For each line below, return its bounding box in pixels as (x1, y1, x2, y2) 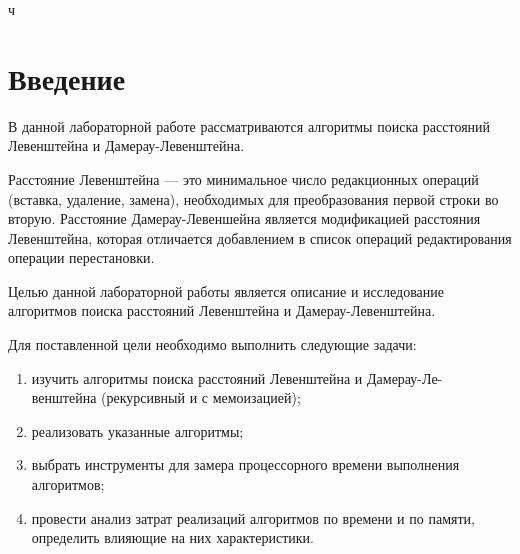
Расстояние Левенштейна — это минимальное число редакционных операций (8, 168, 479, 189)
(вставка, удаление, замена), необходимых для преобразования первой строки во (8, 188, 499, 209)
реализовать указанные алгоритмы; (31, 420, 244, 441)
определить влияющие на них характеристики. (31, 527, 314, 548)
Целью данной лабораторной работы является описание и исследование (8, 280, 444, 301)
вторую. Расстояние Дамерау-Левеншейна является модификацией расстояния (8, 208, 481, 229)
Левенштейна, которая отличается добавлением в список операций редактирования (8, 227, 512, 248)
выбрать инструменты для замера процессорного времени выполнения (31, 454, 460, 475)
